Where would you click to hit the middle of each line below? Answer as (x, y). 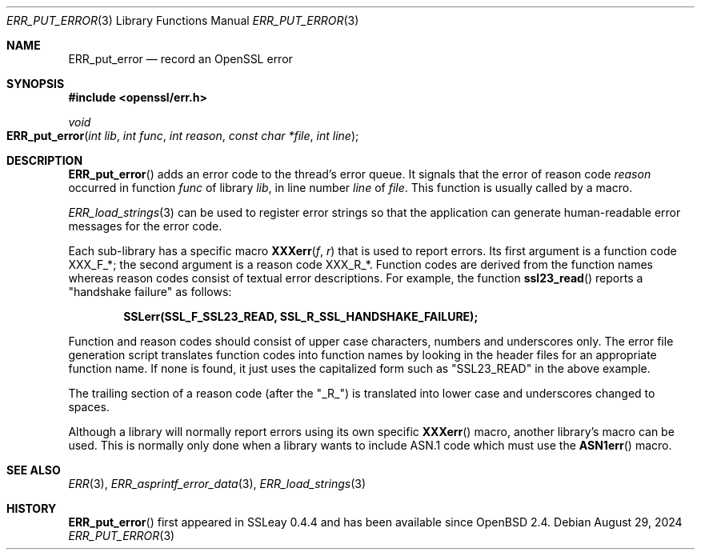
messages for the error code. (145, 226)
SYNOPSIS (36, 84)
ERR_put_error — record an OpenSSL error (180, 59)
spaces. (89, 407)
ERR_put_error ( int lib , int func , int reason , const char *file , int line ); (183, 136)
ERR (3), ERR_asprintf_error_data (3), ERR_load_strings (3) (217, 484)
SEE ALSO (34, 470)
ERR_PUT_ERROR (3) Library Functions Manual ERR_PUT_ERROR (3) (183, 20)
